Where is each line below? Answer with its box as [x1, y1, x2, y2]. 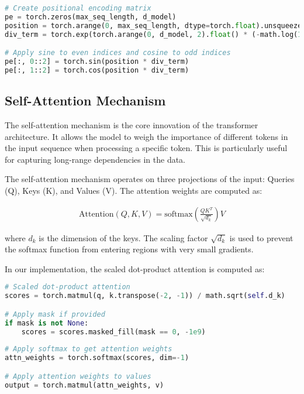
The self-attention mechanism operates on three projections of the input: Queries [5, 173, 295, 185]
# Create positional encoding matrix [5, 4, 151, 12]
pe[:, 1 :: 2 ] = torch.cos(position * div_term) [5, 66, 189, 74]
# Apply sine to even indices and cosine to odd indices [5, 49, 231, 57]
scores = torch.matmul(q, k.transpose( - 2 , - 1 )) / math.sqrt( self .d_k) [5, 292, 285, 300]
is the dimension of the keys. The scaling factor [39, 231, 208, 244]
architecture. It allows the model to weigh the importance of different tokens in [5, 130, 288, 142]
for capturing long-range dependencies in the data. [5, 153, 186, 165]
